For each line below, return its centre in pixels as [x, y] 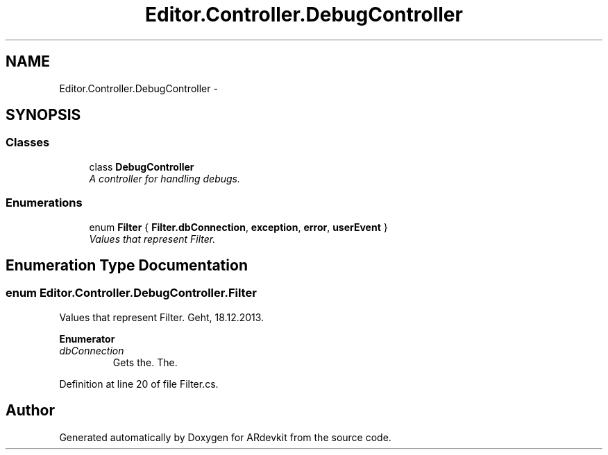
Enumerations [44, 203]
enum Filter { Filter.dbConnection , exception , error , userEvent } [238, 227]
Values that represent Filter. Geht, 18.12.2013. [162, 317]
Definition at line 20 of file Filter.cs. [139, 384]
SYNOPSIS [43, 115]
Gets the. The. [145, 362]
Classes [28, 143]
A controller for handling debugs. [165, 178]
